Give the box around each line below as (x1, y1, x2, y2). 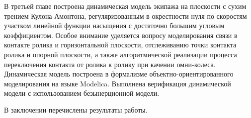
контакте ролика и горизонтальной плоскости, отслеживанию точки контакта (4, 39, 237, 50)
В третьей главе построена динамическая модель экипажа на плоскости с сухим (4, 1, 247, 11)
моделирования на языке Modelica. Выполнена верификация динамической (4, 78, 231, 88)
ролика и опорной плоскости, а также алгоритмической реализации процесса (4, 49, 237, 59)
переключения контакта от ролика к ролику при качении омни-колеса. (4, 59, 216, 69)
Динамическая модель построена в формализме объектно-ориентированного (4, 69, 234, 79)
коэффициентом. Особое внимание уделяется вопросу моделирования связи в (4, 30, 238, 40)
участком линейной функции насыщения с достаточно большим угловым (4, 20, 225, 31)
